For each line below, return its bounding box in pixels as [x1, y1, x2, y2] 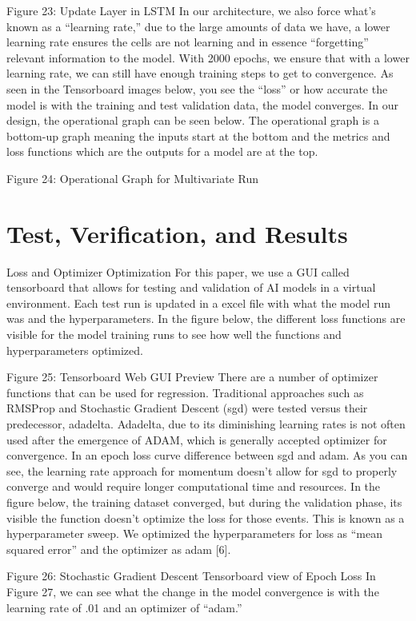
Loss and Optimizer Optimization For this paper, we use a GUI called [6, 263, 350, 280]
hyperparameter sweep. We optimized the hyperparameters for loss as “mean [6, 525, 383, 542]
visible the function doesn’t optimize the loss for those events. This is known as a [6, 509, 405, 526]
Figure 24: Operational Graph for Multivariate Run [6, 169, 258, 186]
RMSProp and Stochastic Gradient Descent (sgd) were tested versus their [6, 400, 368, 416]
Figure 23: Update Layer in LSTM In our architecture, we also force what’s [6, 2, 376, 18]
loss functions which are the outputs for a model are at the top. [6, 143, 318, 160]
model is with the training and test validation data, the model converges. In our [6, 96, 398, 113]
